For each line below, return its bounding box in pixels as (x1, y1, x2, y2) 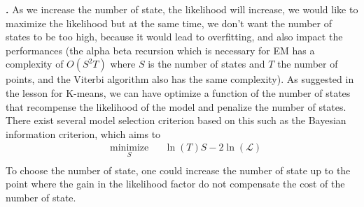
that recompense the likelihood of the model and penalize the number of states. (6, 99, 346, 114)
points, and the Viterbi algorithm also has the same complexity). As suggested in (6, 72, 354, 86)
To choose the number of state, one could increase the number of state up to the (6, 162, 351, 177)
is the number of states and (148, 56, 265, 71)
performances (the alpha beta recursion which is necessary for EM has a (6, 43, 315, 57)
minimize (110, 143, 149, 153)
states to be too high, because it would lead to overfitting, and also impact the (6, 29, 343, 44)
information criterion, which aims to (6, 126, 161, 141)
